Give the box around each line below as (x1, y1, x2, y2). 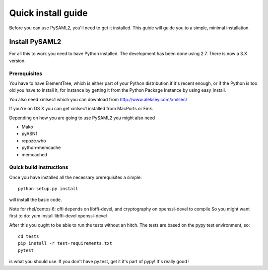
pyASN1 (21, 131, 38, 136)
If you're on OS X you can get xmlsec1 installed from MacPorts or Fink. (9, 106, 153, 112)
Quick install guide (9, 7, 88, 18)
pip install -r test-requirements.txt (18, 241, 113, 246)
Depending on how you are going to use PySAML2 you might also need (9, 115, 155, 121)
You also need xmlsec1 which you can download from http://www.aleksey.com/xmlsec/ (9, 96, 188, 102)
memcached (21, 151, 47, 157)
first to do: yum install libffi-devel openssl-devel (9, 213, 107, 219)
